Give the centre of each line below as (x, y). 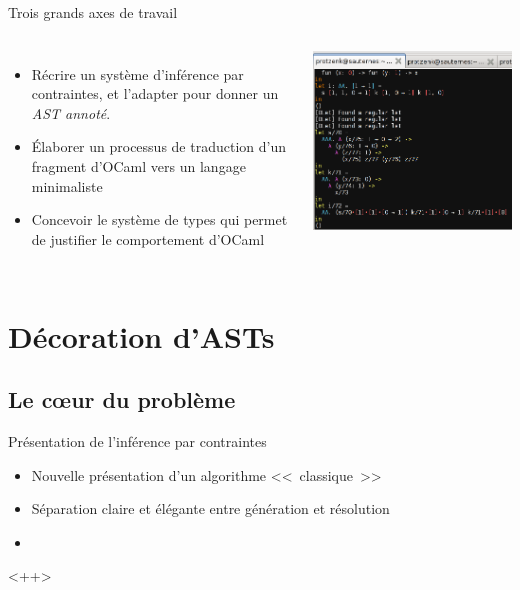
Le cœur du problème (122, 399)
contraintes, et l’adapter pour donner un (155, 93)
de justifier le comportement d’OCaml (148, 238)
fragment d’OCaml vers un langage (138, 165)
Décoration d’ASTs (141, 335)
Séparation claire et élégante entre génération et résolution (210, 508)
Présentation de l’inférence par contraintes (137, 440)
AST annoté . (71, 112)
